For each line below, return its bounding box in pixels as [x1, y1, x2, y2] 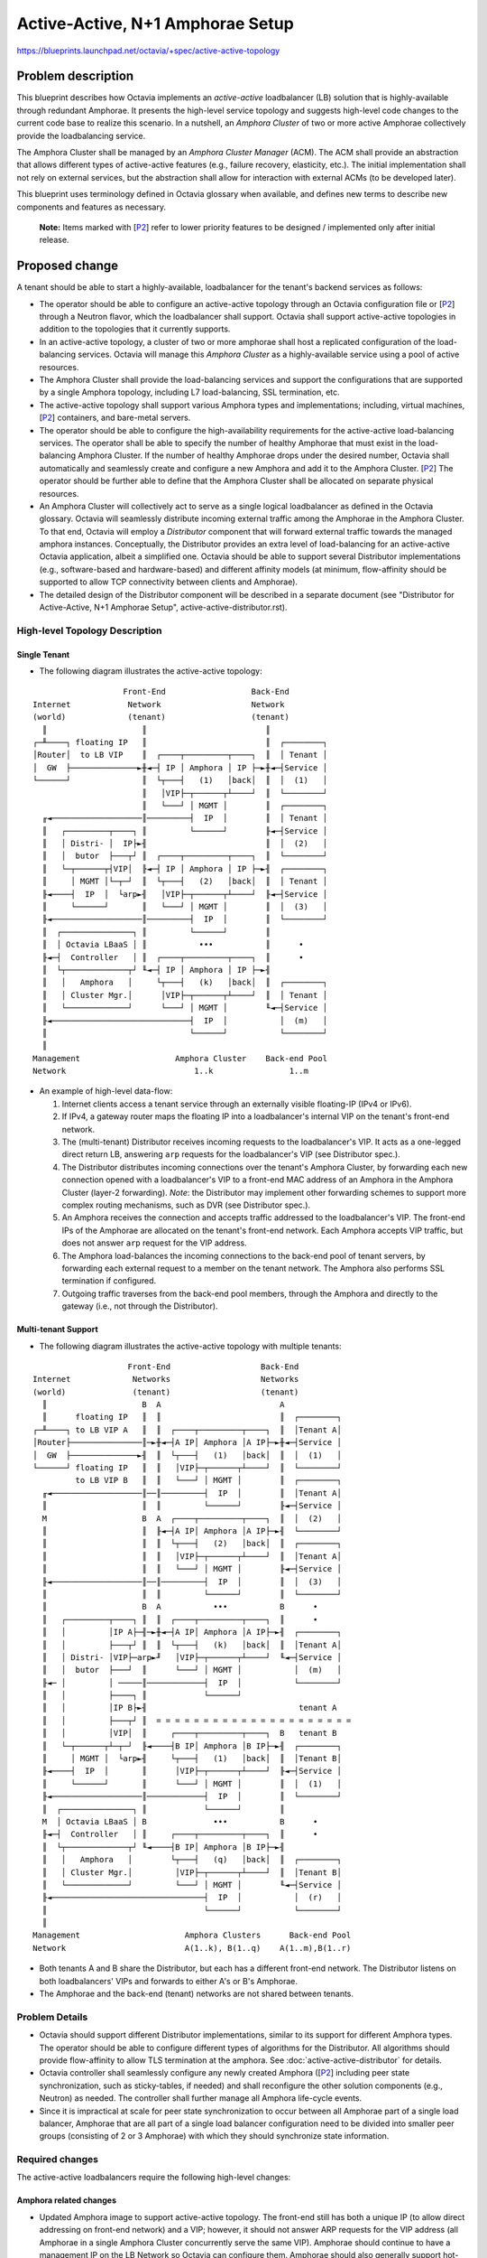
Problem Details [16, 2011, 88, 2023]
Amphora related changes [16, 2195, 117, 2206]
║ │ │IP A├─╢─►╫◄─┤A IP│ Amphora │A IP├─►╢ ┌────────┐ [41, 1627, 342, 1638]
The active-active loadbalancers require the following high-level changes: [16, 2172, 291, 2183]
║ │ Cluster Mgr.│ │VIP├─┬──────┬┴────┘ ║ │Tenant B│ [41, 1867, 342, 1878]
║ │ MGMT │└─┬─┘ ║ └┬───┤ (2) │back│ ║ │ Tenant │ [41, 876, 328, 887]
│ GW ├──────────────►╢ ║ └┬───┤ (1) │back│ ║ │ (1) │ [32, 1450, 342, 1460]
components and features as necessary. [16, 201, 167, 212]
